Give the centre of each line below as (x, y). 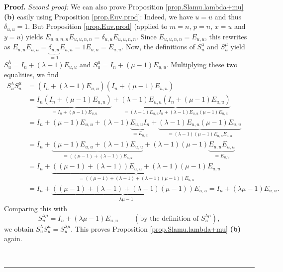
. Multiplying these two (202, 64)
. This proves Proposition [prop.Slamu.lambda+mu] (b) (156, 228)
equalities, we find (31, 74)
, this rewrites (226, 36)
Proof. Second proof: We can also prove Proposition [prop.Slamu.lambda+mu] (124, 6)
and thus (228, 16)
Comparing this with (36, 208)
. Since (146, 36)
